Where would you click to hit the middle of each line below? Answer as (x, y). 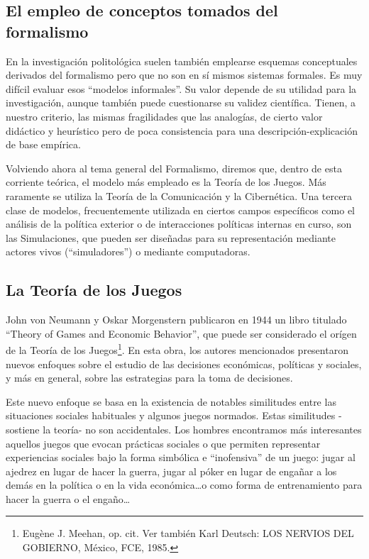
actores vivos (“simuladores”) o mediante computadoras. (128, 251)
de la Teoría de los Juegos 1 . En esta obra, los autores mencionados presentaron (177, 349)
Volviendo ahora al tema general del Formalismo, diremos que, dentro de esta (174, 168)
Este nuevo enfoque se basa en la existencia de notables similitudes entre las (171, 401)
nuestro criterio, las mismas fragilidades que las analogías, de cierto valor (164, 116)
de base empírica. (43, 144)
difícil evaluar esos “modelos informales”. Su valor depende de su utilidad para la (181, 88)
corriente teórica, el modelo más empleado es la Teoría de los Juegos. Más (166, 182)
